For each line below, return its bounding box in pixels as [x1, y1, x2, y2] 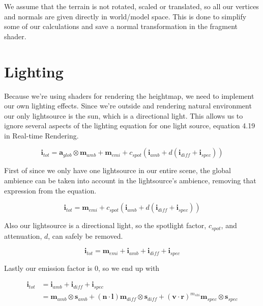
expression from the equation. [4, 185, 97, 196]
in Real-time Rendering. [4, 130, 79, 141]
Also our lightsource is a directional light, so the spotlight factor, [4, 220, 207, 231]
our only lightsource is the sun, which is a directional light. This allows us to [4, 110, 243, 121]
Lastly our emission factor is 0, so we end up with [4, 262, 160, 273]
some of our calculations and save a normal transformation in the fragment [4, 21, 238, 32]
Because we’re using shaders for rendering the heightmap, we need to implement [4, 90, 254, 101]
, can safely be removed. [48, 230, 123, 241]
